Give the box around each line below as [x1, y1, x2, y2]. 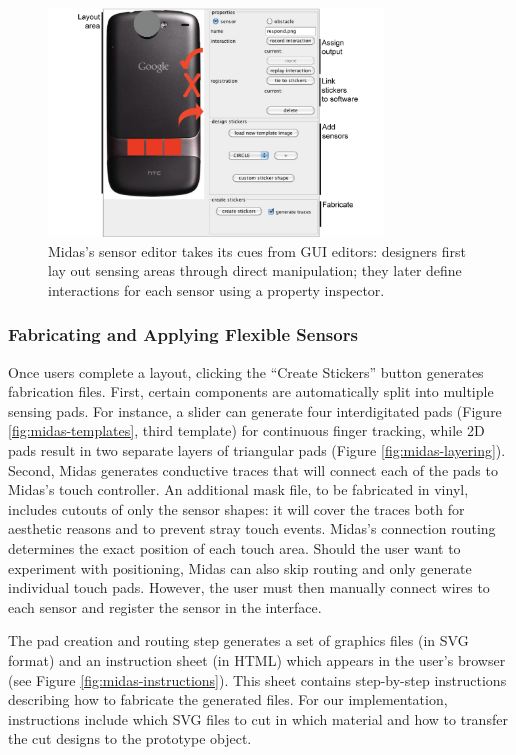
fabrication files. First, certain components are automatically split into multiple [8, 381, 494, 402]
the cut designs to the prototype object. [8, 728, 252, 749]
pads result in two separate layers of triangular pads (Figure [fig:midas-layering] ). [8, 440, 506, 460]
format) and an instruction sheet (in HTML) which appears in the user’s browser [8, 649, 506, 670]
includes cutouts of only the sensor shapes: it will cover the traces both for [8, 498, 465, 519]
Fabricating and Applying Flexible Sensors [8, 322, 358, 347]
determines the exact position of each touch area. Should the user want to [8, 537, 461, 558]
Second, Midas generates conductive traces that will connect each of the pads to [8, 459, 498, 480]
